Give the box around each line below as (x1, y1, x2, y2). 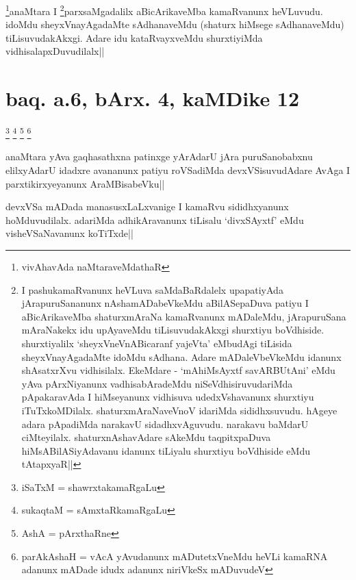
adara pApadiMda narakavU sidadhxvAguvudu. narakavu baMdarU (21, 416, 309, 431)
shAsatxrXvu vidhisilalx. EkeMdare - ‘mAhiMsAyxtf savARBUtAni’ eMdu (21, 363, 335, 377)
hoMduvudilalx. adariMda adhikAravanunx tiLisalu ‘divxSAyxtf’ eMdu (5, 212, 304, 227)
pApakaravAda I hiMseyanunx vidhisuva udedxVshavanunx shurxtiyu (21, 390, 314, 404)
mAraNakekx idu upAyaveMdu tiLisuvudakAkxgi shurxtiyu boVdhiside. (21, 323, 325, 337)
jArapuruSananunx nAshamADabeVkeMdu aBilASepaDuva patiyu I (21, 296, 309, 310)
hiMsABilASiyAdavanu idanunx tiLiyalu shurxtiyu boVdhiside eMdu (21, 443, 310, 457)
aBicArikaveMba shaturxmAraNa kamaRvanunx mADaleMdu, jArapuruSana (21, 309, 346, 323)
